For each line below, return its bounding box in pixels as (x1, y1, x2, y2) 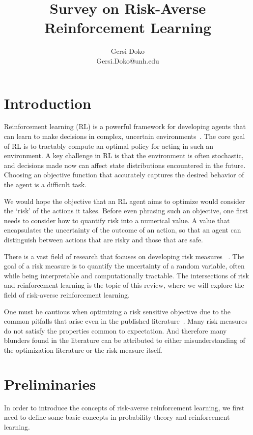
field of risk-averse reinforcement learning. (4, 289, 130, 300)
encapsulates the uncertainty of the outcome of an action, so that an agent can (4, 225, 241, 235)
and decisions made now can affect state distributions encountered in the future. (4, 160, 246, 170)
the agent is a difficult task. (4, 179, 87, 189)
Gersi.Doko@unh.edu (96, 55, 159, 66)
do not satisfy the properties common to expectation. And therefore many (4, 325, 227, 335)
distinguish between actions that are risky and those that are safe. (4, 234, 203, 244)
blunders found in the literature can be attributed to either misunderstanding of (4, 335, 245, 345)
